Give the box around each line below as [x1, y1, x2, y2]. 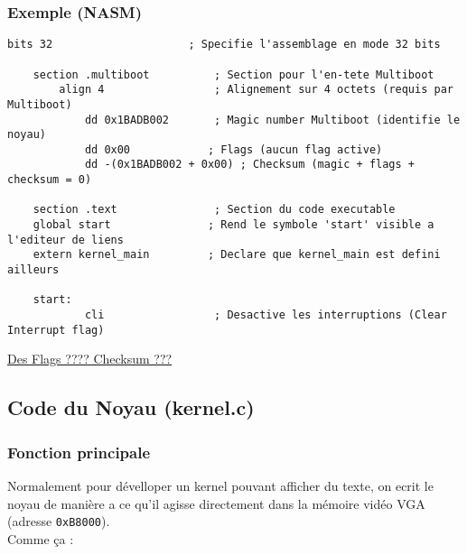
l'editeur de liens [7, 233, 124, 246]
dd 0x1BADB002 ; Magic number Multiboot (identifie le [84, 113, 461, 126]
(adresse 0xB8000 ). [7, 512, 110, 531]
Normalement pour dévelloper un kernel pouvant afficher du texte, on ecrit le [7, 476, 434, 494]
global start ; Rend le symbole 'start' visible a [33, 218, 434, 232]
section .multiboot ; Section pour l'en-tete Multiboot [33, 68, 434, 81]
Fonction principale [7, 440, 151, 463]
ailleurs [7, 263, 60, 277]
